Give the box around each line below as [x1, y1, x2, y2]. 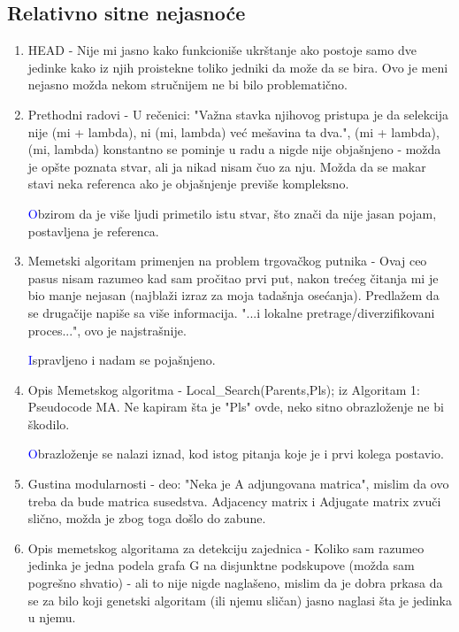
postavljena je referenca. [27, 221, 159, 240]
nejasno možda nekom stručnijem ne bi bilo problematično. [27, 75, 348, 94]
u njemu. [27, 608, 76, 627]
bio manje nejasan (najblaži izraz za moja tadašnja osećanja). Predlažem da [27, 286, 440, 304]
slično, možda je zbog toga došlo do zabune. [27, 509, 266, 528]
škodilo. [27, 414, 70, 433]
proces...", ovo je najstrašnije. [27, 320, 187, 339]
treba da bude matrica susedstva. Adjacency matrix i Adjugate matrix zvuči [27, 491, 441, 510]
